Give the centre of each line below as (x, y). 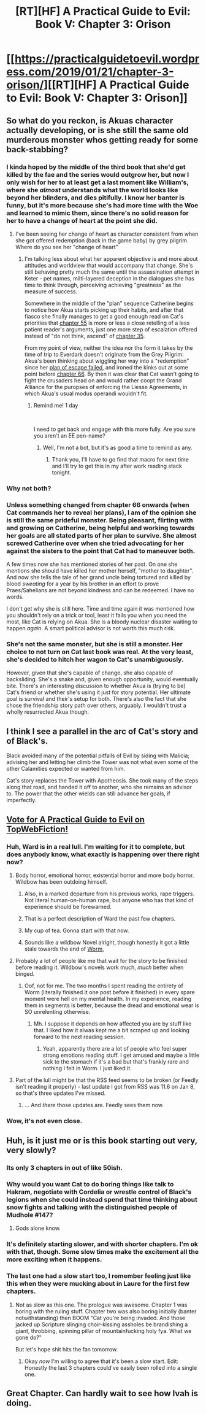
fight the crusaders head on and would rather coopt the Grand (103, 380)
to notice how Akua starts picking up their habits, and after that (104, 310)
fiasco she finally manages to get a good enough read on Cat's (104, 316)
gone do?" (28, 1337)
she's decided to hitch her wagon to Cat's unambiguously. (95, 660)
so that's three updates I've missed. (60, 1093)
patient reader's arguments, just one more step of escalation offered (111, 329)
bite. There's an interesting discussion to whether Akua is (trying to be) (96, 686)
